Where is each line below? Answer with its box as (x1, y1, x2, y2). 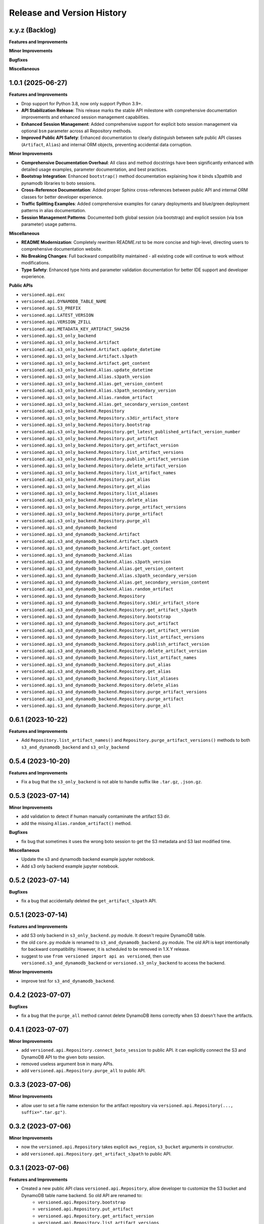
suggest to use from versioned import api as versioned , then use (21, 953, 171, 959)
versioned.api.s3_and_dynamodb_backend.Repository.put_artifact (21, 621, 179, 626)
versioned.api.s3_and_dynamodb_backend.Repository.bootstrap (21, 614, 171, 619)
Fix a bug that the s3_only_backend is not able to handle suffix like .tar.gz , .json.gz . (21, 779, 202, 785)
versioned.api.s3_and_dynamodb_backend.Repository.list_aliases (21, 676, 179, 681)
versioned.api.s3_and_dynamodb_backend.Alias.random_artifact (21, 587, 174, 592)
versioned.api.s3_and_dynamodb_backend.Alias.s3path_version (21, 559, 171, 565)
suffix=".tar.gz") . (21, 1109, 67, 1115)
